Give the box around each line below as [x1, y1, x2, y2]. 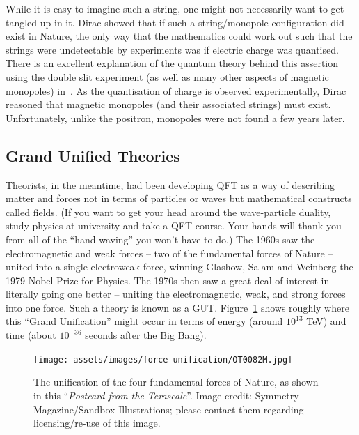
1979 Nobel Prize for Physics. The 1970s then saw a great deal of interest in [6, 273, 330, 287]
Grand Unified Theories [6, 144, 180, 166]
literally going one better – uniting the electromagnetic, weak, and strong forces [6, 287, 346, 301]
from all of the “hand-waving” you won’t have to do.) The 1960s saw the [6, 231, 315, 246]
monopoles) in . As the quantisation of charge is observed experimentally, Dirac [6, 83, 346, 98]
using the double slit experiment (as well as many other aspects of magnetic [6, 69, 329, 84]
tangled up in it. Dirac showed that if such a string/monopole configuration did [6, 15, 344, 29]
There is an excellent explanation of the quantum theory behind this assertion [6, 56, 339, 70]
